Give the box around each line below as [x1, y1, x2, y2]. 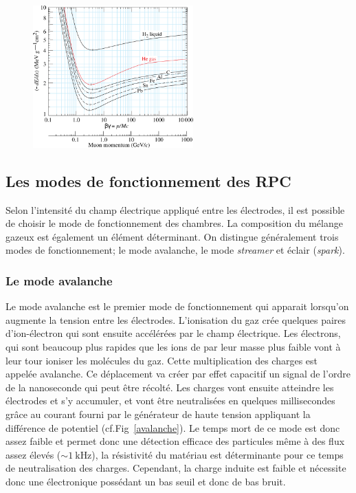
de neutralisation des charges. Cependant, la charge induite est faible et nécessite [5, 461, 346, 475]
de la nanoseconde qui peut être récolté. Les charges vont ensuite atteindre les [5, 380, 334, 394]
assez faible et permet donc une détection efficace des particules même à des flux [5, 434, 345, 448]
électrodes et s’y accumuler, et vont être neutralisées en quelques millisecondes [5, 393, 335, 408]
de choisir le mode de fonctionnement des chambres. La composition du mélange [5, 216, 343, 230]
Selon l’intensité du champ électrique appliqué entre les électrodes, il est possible [5, 202, 345, 217]
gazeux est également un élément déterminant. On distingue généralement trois [5, 229, 339, 243]
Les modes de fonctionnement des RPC [5, 170, 291, 191]
